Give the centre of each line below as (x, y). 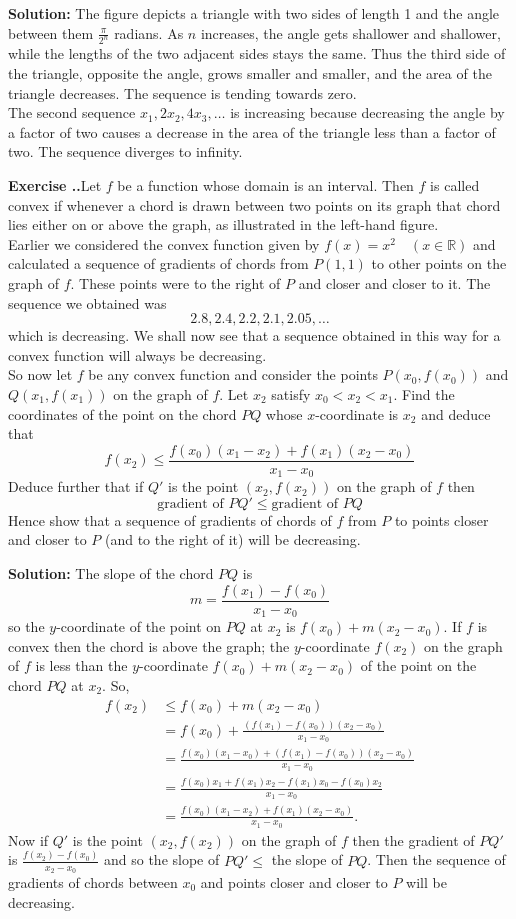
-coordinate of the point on (139, 626)
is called (455, 185)
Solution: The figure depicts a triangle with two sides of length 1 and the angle (254, 13)
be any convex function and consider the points (233, 374)
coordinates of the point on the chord (122, 413)
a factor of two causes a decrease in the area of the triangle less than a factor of (252, 131)
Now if (28, 839)
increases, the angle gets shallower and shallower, (350, 32)
